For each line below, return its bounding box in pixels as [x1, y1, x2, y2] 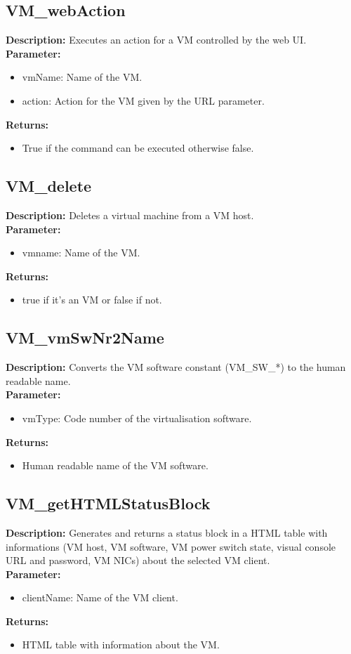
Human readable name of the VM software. [22, 458, 208, 473]
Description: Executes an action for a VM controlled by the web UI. [6, 32, 307, 47]
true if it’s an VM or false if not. [22, 292, 162, 307]
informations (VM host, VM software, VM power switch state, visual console [6, 539, 336, 554]
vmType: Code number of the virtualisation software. [22, 410, 252, 425]
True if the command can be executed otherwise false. [22, 140, 254, 155]
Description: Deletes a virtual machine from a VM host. [6, 207, 254, 222]
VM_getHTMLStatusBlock [6, 492, 211, 514]
